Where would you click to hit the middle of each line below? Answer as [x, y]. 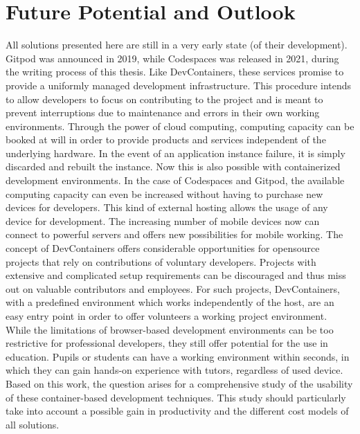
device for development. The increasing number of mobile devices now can [163, 220]
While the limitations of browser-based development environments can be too [170, 329]
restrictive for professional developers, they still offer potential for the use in [167, 343]
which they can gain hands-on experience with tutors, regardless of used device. [174, 370]
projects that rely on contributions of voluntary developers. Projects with [161, 261]
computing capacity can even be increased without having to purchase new [164, 193]
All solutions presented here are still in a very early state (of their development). [177, 45]
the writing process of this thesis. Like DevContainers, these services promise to [175, 72]
